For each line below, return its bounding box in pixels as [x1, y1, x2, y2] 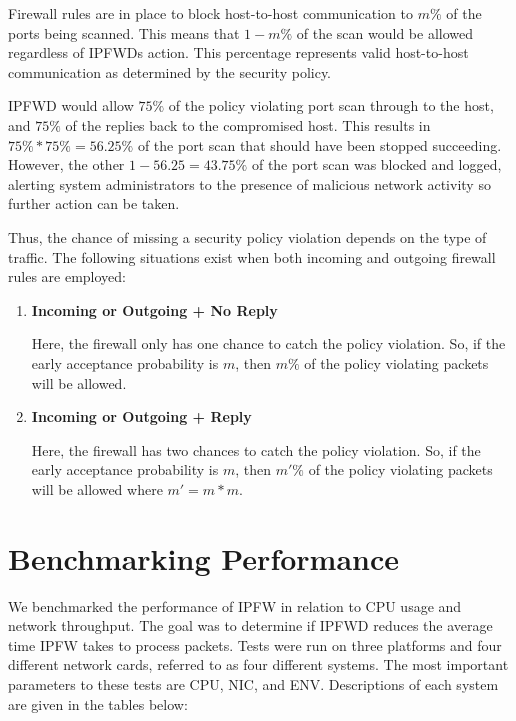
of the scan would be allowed [296, 22, 474, 43]
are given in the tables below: [8, 693, 188, 714]
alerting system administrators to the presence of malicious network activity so [8, 173, 491, 194]
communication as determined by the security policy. [8, 61, 332, 82]
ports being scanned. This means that [8, 22, 240, 43]
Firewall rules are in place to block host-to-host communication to [8, 3, 413, 23]
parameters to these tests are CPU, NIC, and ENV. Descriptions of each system [8, 673, 499, 694]
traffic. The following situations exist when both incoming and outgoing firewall [8, 246, 496, 267]
